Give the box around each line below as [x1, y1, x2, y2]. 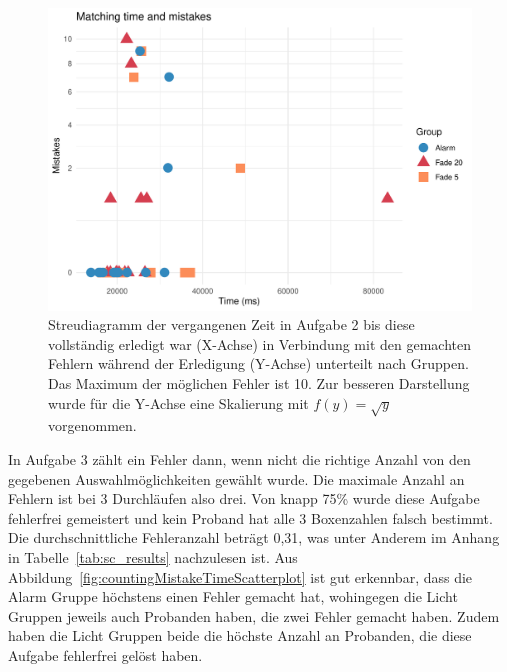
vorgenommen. [48, 415, 137, 436]
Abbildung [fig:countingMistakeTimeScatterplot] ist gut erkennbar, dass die [8, 566, 473, 587]
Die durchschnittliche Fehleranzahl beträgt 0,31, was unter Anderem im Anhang [8, 527, 500, 548]
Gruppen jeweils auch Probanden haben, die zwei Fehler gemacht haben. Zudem [8, 605, 500, 626]
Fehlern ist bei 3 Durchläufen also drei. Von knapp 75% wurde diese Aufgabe [8, 488, 480, 509]
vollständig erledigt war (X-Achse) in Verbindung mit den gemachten [48, 333, 471, 354]
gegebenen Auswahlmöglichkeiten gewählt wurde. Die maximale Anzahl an [8, 468, 465, 489]
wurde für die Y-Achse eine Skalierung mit [48, 392, 309, 413]
